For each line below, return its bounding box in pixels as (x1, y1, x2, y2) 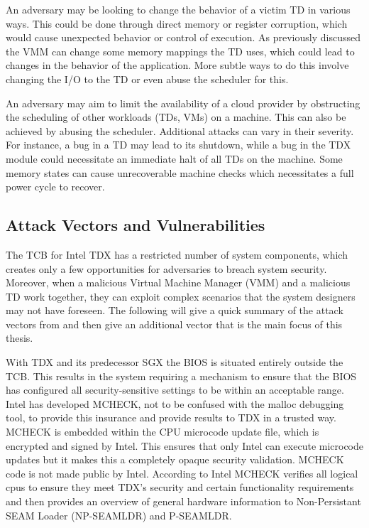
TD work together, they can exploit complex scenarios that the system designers (6, 289, 356, 303)
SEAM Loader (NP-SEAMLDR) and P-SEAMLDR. (6, 507, 232, 522)
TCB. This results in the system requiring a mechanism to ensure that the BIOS (6, 368, 357, 383)
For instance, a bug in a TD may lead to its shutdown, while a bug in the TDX (6, 137, 351, 152)
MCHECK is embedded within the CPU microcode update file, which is (6, 424, 319, 439)
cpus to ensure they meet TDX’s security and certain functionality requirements (6, 480, 354, 495)
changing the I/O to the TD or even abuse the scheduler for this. (6, 71, 289, 86)
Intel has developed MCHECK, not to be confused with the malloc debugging (6, 396, 344, 411)
